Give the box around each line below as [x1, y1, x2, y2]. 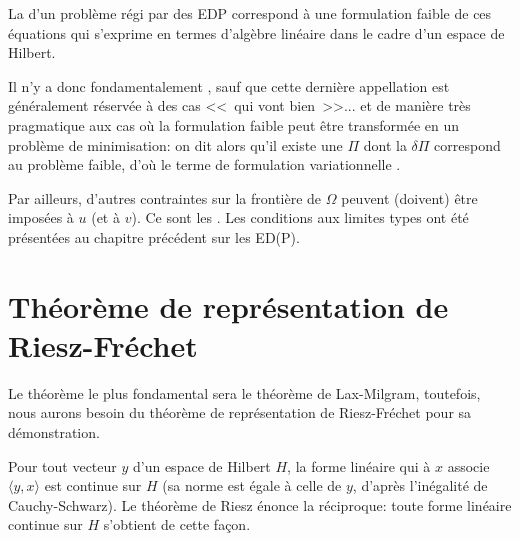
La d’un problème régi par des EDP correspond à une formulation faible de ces [8, 3, 492, 23]
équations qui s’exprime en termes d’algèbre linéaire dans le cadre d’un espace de [8, 22, 505, 43]
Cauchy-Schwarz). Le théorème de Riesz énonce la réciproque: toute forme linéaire [8, 494, 512, 515]
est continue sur [44, 475, 142, 496]
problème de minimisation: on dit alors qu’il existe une [8, 134, 343, 155]
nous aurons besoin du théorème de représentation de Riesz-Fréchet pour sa [8, 402, 472, 423]
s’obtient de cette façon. [103, 514, 251, 535]
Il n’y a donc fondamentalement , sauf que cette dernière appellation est [8, 75, 450, 96]
